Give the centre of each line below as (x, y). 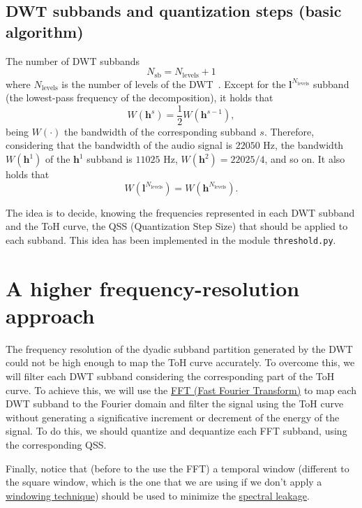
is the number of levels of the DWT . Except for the (174, 84)
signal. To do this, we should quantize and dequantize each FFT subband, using (176, 431)
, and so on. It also (305, 159)
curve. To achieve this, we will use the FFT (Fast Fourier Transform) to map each (181, 390)
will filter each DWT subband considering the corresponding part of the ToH (170, 376)
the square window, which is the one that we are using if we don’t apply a (164, 482)
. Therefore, (289, 131)
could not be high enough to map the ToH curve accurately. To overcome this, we (180, 362)
